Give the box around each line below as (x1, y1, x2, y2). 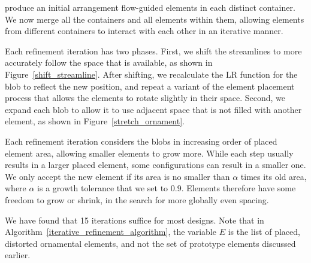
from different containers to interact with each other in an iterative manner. (5, 25, 283, 37)
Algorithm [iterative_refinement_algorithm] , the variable (5, 225, 216, 238)
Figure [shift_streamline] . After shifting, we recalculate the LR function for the (5, 68, 298, 80)
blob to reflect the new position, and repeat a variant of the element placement (5, 79, 295, 92)
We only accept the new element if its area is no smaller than (5, 170, 230, 182)
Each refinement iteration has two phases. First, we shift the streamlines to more (5, 44, 302, 57)
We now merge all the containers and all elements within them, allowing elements (5, 13, 304, 25)
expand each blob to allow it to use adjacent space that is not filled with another (5, 103, 302, 115)
